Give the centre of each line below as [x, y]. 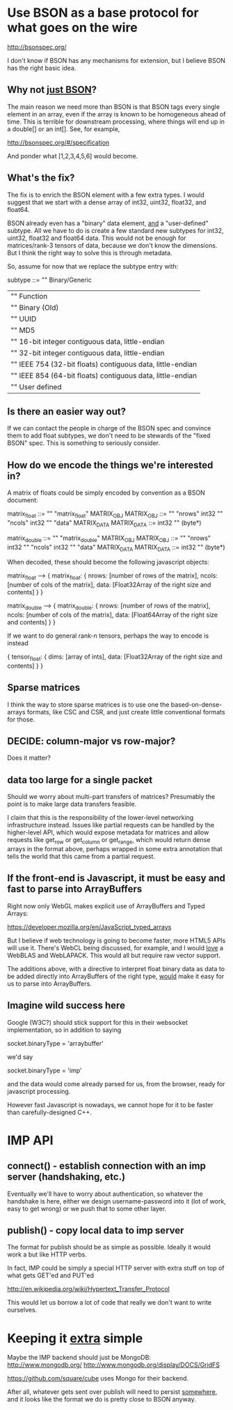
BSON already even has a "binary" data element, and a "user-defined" [108, 223]
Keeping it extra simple [75, 1338]
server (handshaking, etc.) [66, 1177]
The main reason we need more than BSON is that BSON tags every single [114, 107]
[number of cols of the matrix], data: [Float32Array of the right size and [109, 585]
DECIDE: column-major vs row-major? [91, 741]
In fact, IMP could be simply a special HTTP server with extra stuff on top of [116, 1268]
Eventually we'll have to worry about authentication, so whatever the [105, 1194]
